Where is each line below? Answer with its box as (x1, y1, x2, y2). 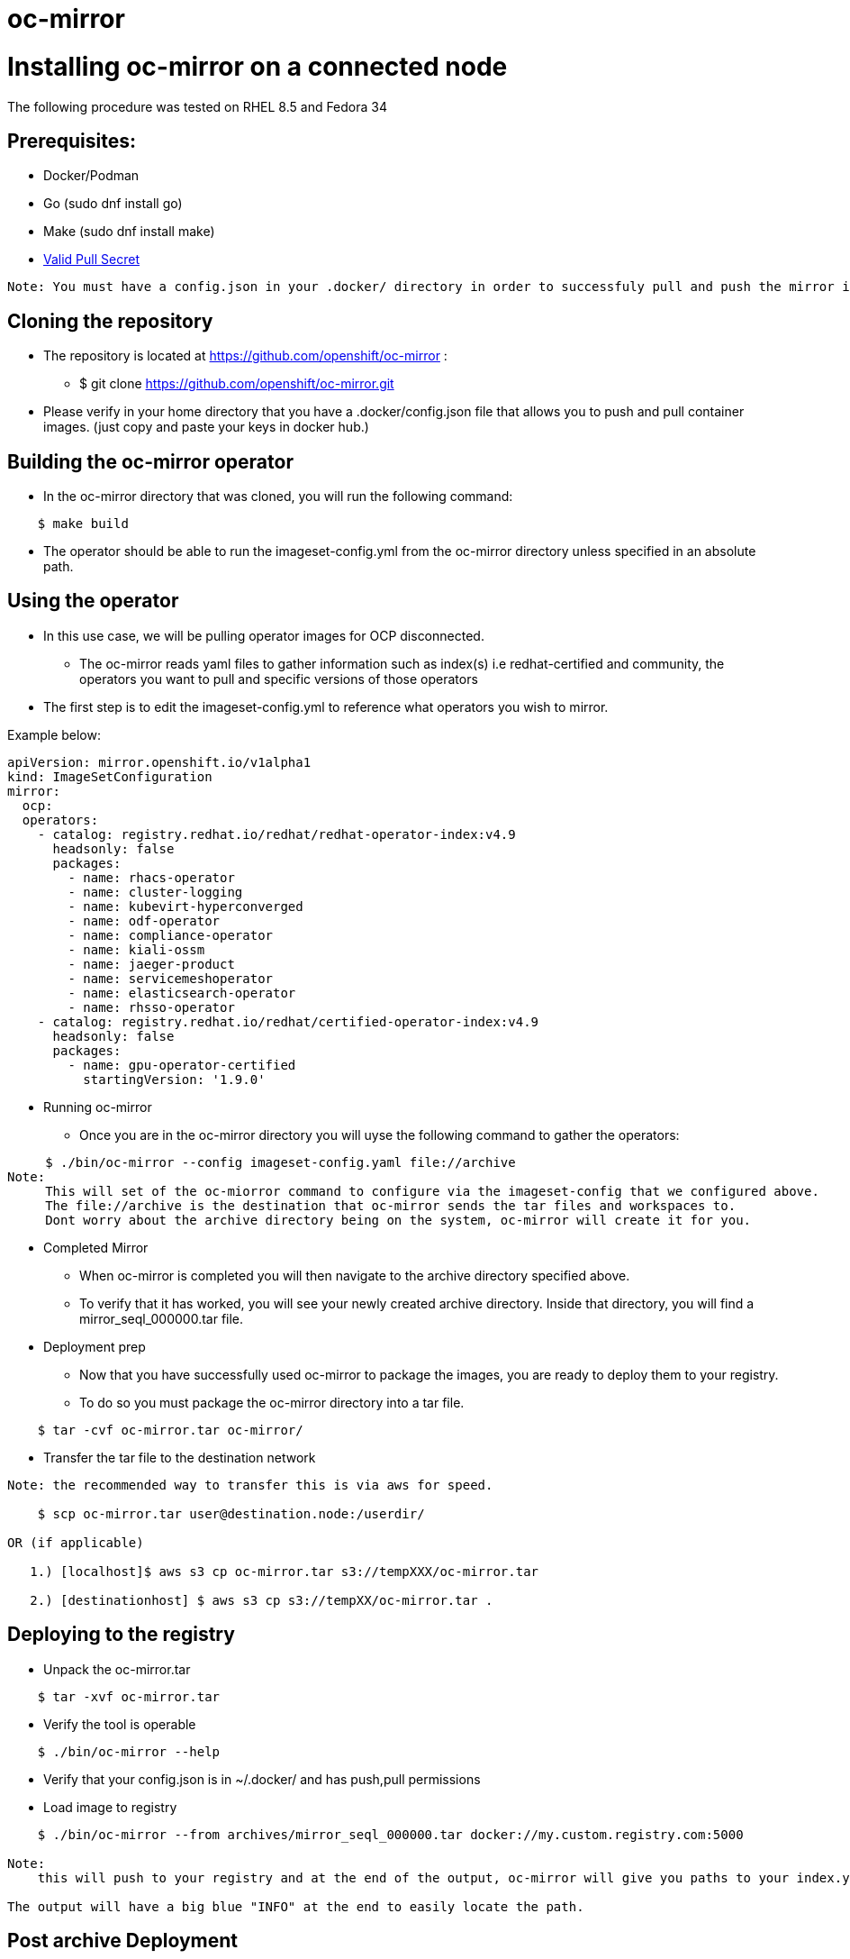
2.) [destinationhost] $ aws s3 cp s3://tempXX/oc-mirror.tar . (30, 1592, 493, 1608)
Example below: (7, 726, 102, 743)
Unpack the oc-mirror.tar (43, 1661, 191, 1677)
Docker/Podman (43, 168, 140, 184)
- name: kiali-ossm (68, 942, 205, 957)
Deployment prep (43, 1338, 146, 1354)
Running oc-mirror (43, 1098, 152, 1115)
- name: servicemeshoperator (68, 970, 274, 986)
